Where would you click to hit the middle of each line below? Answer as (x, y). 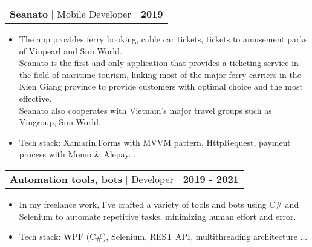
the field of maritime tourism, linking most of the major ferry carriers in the (160, 74)
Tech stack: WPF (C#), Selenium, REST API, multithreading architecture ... (163, 236)
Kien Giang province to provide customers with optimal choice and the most (161, 86)
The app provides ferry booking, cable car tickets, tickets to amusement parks (163, 39)
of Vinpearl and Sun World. (70, 51)
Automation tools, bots (66, 179)
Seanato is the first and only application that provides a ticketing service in (159, 63)
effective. (35, 98)
